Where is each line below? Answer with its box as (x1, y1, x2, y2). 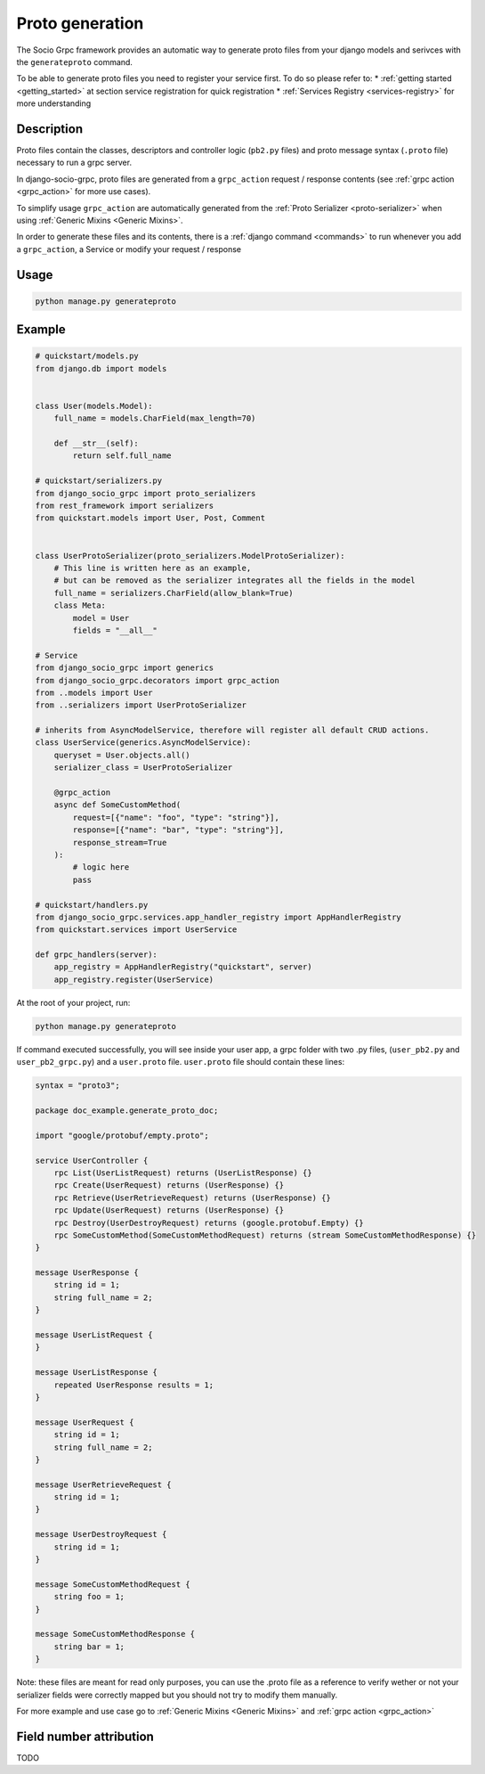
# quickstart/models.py (35, 351, 140, 361)
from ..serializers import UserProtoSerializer (35, 700, 247, 710)
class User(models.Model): (35, 401, 153, 411)
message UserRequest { (35, 1417, 134, 1427)
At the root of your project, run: (16, 997, 131, 1008)
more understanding (16, 98, 92, 109)
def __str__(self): (53, 438, 140, 449)
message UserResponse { (35, 1268, 140, 1278)
